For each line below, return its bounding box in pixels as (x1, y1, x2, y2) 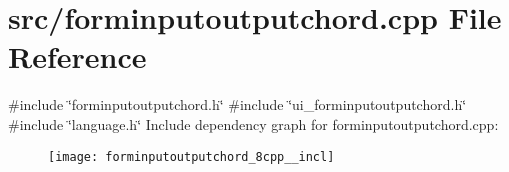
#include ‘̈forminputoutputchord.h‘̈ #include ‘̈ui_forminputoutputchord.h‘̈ (8, 94, 467, 115)
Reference (8, 36, 147, 77)
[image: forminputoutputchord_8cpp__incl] (48, 149, 335, 164)
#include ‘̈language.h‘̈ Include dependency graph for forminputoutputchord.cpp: (8, 113, 499, 134)
